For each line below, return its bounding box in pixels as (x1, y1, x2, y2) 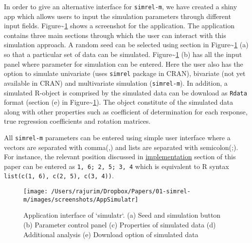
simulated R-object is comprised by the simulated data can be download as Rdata (4, 87, 247, 97)
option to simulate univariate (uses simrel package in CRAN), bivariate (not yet (4, 68, 246, 78)
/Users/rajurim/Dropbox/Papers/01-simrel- (51, 188, 191, 195)
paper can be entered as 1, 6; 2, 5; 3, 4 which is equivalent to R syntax (4, 161, 229, 171)
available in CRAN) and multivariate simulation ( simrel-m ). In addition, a (4, 77, 228, 88)
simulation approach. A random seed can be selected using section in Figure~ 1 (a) (4, 39, 249, 50)
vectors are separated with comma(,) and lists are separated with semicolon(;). (4, 142, 238, 152)
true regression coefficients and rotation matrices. (4, 116, 151, 126)
